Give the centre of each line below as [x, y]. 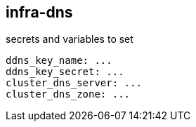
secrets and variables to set [70, 39]
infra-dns [39, 12]
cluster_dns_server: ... [74, 83]
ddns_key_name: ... [59, 61]
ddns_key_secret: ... [65, 72]
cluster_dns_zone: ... [68, 94]
